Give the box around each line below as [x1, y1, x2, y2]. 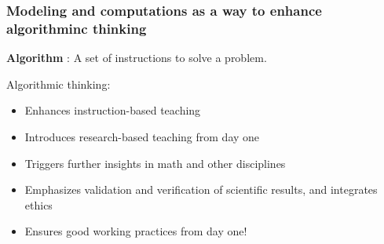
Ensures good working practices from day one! [24, 223, 247, 239]
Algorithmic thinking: [6, 75, 111, 92]
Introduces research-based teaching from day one [24, 128, 260, 144]
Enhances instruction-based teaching [24, 102, 201, 118]
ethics [24, 196, 53, 213]
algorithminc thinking [6, 18, 147, 38]
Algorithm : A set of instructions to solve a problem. [6, 49, 267, 66]
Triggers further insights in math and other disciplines [24, 155, 286, 171]
